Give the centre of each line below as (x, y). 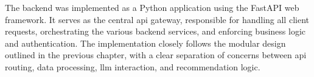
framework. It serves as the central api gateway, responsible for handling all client (157, 19)
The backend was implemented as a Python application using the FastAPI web (152, 7)
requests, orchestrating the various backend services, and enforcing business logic (155, 31)
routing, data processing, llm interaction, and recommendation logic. (133, 66)
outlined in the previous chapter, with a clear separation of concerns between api (156, 55)
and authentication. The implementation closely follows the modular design (145, 43)
